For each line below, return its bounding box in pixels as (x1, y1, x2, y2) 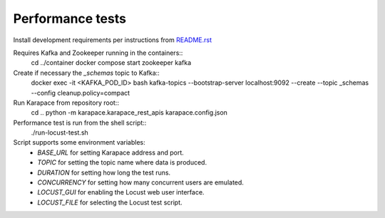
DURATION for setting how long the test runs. (37, 168, 171, 177)
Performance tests (13, 11, 126, 26)
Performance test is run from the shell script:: (13, 118, 147, 127)
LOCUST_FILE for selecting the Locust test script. (37, 198, 183, 207)
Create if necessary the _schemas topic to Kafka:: (13, 68, 160, 77)
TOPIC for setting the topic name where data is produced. (37, 158, 207, 167)
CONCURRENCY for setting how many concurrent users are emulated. (37, 178, 244, 187)
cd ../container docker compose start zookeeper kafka (31, 58, 192, 67)
